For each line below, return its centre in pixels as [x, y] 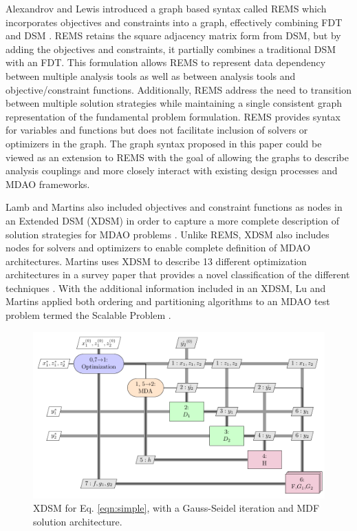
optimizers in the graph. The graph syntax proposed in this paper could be [164, 143]
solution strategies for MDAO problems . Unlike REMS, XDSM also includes [167, 234]
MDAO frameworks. [48, 184]
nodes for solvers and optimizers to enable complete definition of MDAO [158, 248]
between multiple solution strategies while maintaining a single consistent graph [174, 103]
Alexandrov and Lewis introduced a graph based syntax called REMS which [166, 8]
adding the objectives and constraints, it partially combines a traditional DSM [171, 49]
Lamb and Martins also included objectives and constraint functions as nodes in [174, 207]
